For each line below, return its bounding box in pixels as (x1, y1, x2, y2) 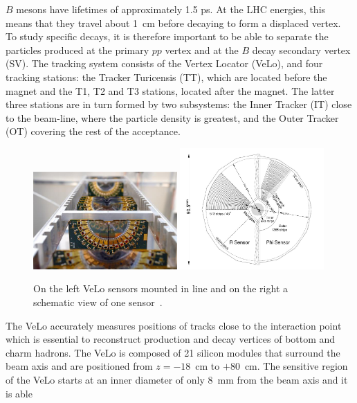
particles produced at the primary (6, 42, 149, 57)
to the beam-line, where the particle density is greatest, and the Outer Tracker (6, 110, 339, 125)
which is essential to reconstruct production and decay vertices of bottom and (6, 332, 336, 346)
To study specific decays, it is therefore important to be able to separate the (6, 29, 329, 44)
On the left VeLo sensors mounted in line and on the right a (33, 281, 289, 296)
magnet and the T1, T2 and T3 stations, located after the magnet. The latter (6, 83, 335, 98)
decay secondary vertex (252, 42, 351, 57)
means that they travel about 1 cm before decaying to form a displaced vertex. (6, 15, 341, 30)
